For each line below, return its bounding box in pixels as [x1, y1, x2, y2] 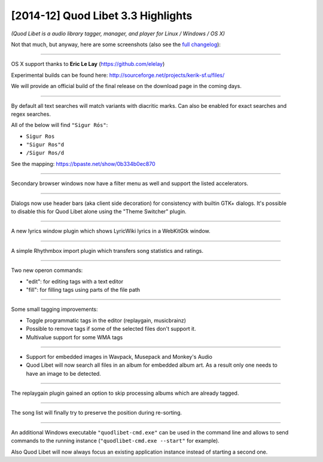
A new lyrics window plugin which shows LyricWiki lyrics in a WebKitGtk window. [11, 228, 211, 235]
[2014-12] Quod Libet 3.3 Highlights [11, 9, 193, 22]
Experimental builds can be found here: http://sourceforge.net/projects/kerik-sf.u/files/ [11, 71, 225, 78]
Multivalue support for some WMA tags [26, 333, 123, 341]
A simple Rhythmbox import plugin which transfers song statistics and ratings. [11, 247, 203, 254]
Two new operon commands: [11, 267, 83, 274]
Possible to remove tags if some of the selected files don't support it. [26, 325, 196, 333]
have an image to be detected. [26, 370, 101, 377]
